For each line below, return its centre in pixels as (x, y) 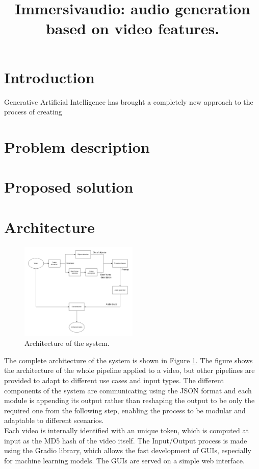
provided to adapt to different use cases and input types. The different (114, 380)
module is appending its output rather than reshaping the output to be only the (129, 400)
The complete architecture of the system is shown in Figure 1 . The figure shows (128, 360)
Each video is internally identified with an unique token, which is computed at (126, 430)
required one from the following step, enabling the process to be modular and (125, 410)
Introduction (49, 77)
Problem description (77, 146)
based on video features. (133, 28)
